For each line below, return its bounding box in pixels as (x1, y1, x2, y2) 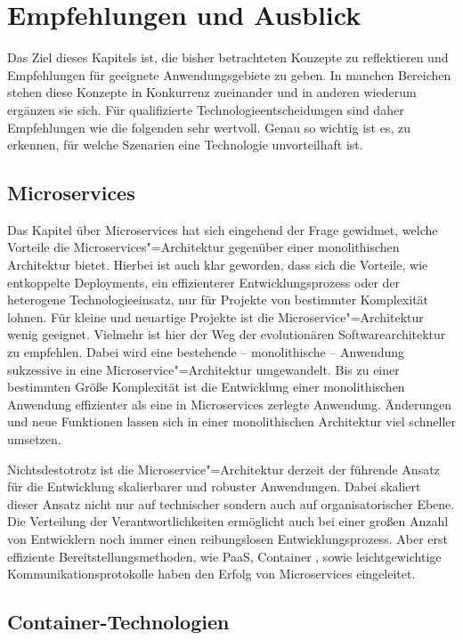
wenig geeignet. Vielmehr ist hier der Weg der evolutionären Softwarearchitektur (7, 325, 446, 344)
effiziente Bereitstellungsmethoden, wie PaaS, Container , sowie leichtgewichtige (7, 547, 442, 565)
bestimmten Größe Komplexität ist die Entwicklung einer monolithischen (7, 377, 405, 396)
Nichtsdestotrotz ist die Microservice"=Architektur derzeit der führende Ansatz (7, 459, 440, 478)
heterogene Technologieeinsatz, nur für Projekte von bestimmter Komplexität (7, 290, 429, 309)
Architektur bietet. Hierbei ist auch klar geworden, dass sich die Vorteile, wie (7, 255, 428, 274)
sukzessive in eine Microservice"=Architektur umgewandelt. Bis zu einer (7, 360, 400, 378)
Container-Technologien (7, 608, 230, 636)
